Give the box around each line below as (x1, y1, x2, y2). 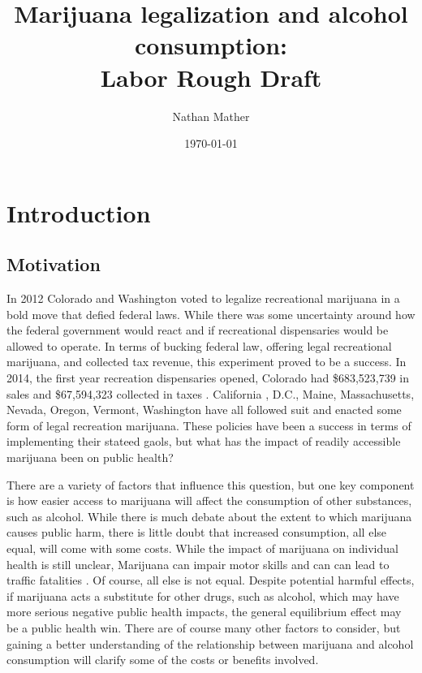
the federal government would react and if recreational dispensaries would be (6, 321, 389, 339)
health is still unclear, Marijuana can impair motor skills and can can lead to (6, 555, 390, 572)
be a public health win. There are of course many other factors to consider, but (6, 619, 401, 636)
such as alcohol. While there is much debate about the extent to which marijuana (6, 507, 412, 524)
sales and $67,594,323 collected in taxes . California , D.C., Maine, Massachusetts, (6, 385, 415, 402)
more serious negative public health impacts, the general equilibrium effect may (6, 603, 402, 620)
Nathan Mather (172, 107, 250, 124)
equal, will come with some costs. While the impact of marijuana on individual (6, 539, 398, 556)
